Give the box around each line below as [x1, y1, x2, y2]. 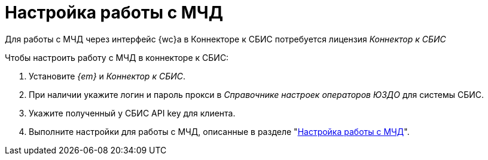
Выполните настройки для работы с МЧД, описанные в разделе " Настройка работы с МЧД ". [29, 126, 410, 137]
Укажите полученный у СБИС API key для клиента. [29, 107, 236, 118]
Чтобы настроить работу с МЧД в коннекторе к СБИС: [5, 52, 229, 63]
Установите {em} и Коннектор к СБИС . [29, 70, 185, 81]
